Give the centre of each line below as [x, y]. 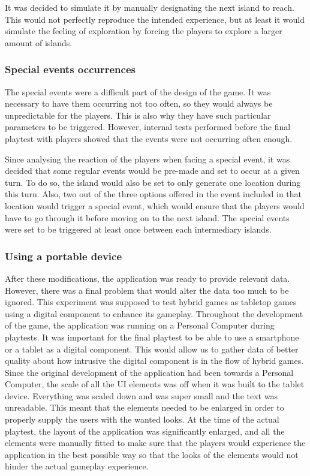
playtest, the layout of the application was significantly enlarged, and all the [145, 431]
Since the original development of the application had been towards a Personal [149, 372]
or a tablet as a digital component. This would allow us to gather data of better [152, 349]
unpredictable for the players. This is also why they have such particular [138, 115]
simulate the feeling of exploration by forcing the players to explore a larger [144, 31]
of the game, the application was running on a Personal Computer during [140, 325]
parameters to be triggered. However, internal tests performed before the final [148, 127]
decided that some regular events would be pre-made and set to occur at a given [152, 171]
